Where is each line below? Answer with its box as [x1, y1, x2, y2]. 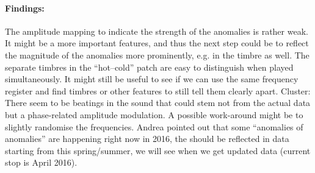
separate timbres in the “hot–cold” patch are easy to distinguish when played [5, 60, 294, 73]
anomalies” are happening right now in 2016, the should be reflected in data [5, 132, 289, 145]
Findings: [5, 1, 45, 14]
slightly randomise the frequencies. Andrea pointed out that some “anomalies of [5, 120, 303, 133]
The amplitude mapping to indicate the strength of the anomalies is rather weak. [5, 24, 308, 37]
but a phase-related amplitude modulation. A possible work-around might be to [5, 108, 303, 121]
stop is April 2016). [5, 156, 78, 169]
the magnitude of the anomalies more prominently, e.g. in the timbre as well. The [5, 48, 310, 61]
